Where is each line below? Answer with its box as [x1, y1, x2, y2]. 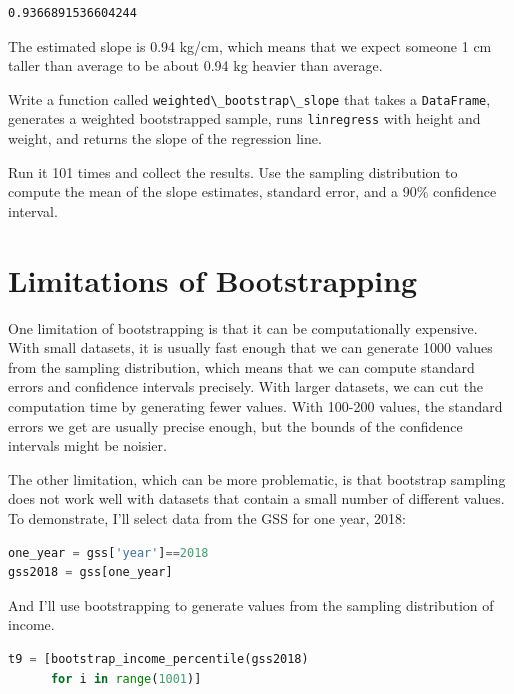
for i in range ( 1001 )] [50, 671, 202, 686]
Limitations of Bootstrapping [8, 259, 418, 300]
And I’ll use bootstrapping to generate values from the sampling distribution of [8, 594, 494, 615]
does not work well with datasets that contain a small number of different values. [8, 488, 505, 509]
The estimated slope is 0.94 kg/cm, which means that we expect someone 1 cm [8, 35, 492, 56]
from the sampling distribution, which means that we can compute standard [8, 356, 475, 377]
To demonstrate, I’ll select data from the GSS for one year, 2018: [8, 507, 406, 528]
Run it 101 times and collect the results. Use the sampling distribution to [8, 161, 458, 182]
